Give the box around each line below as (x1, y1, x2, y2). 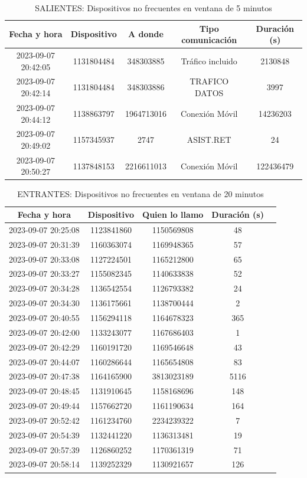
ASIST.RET (187, 133, 231, 146)
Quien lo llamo (142, 208, 204, 221)
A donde (128, 28, 164, 40)
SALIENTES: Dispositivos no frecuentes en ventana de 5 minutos (35, 2, 272, 14)
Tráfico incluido (181, 54, 237, 67)
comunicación (181, 34, 237, 46)
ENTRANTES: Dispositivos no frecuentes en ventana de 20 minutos (17, 188, 264, 200)
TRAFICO (190, 75, 229, 87)
